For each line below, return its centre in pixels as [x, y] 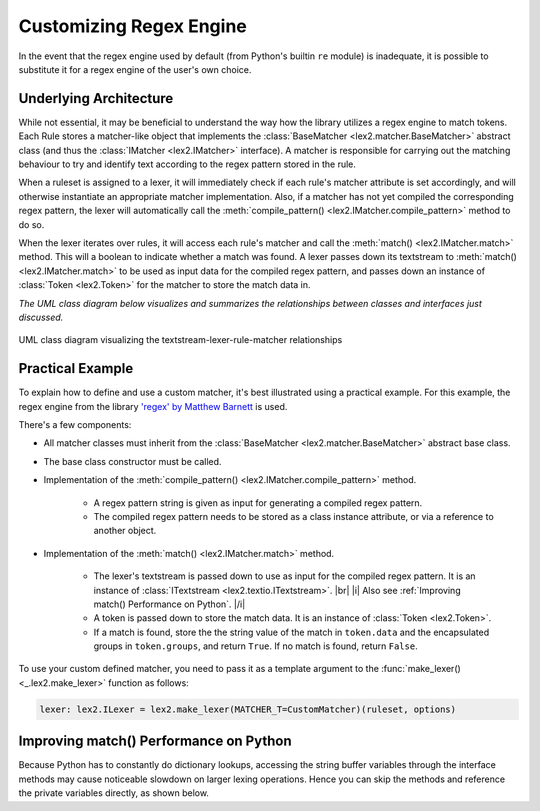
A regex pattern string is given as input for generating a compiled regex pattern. [258, 502]
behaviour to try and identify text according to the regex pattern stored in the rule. [187, 164]
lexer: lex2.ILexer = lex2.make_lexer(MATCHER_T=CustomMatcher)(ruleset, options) [248, 709]
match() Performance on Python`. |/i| [169, 604]
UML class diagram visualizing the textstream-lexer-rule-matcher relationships [180, 340]
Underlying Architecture [96, 98]
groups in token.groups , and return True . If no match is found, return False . [256, 646]
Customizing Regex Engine [132, 26]
